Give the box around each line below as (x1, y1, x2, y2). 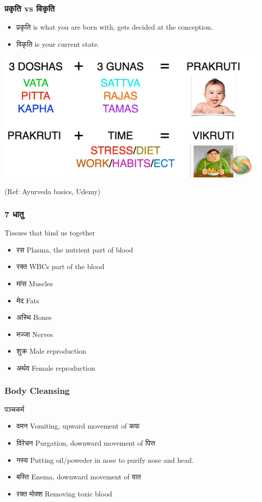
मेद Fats (16, 295, 39, 305)
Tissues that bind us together (5, 227, 96, 238)
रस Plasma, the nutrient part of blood (16, 244, 133, 255)
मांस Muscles (16, 278, 53, 289)
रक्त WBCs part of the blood (16, 261, 105, 272)
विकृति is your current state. (16, 38, 100, 49)
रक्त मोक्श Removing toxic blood (16, 488, 113, 498)
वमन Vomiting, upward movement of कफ (16, 421, 140, 431)
